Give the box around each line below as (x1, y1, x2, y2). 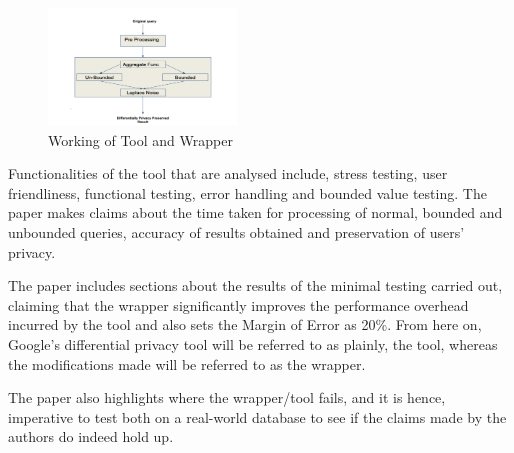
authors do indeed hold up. (8, 426, 174, 447)
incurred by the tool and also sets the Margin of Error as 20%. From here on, (8, 314, 482, 335)
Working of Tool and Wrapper (48, 129, 233, 150)
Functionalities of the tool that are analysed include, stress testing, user (8, 163, 448, 184)
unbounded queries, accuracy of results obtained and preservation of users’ (8, 222, 465, 243)
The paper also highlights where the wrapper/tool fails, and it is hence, (8, 387, 446, 408)
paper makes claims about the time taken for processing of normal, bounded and (8, 202, 503, 223)
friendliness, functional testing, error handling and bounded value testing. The (8, 182, 487, 203)
